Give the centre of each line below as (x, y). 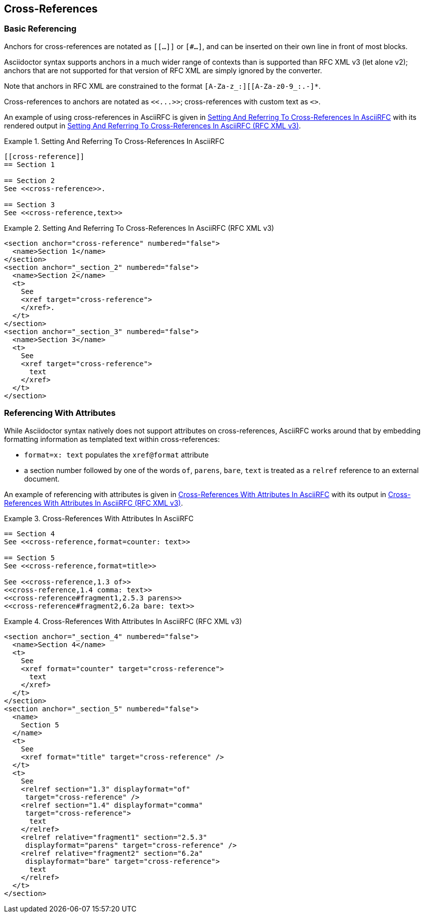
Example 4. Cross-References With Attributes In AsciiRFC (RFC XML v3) (123, 621)
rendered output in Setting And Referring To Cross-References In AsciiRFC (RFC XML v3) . (153, 125)
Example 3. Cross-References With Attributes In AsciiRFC (99, 518)
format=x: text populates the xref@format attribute (116, 454)
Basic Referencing (40, 29)
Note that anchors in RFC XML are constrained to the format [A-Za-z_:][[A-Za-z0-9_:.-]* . (162, 86)
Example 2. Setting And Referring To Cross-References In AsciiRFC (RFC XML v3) (139, 228)
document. (42, 479)
